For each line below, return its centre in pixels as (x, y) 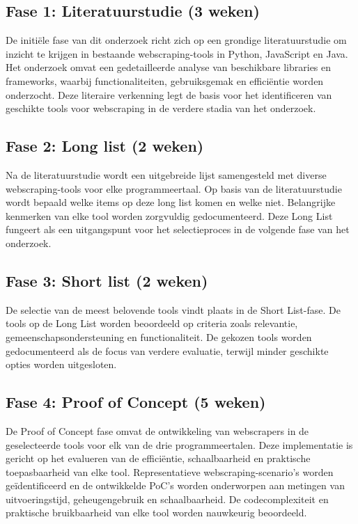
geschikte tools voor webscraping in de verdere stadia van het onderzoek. (161, 108)
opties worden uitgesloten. (61, 364)
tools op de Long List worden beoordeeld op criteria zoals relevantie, (152, 323)
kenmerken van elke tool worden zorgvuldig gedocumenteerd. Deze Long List (169, 215)
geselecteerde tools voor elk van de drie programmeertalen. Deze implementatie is (179, 444)
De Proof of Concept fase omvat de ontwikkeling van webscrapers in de (157, 430)
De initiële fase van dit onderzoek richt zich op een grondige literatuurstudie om (176, 40)
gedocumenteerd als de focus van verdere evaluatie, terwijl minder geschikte (167, 350)
